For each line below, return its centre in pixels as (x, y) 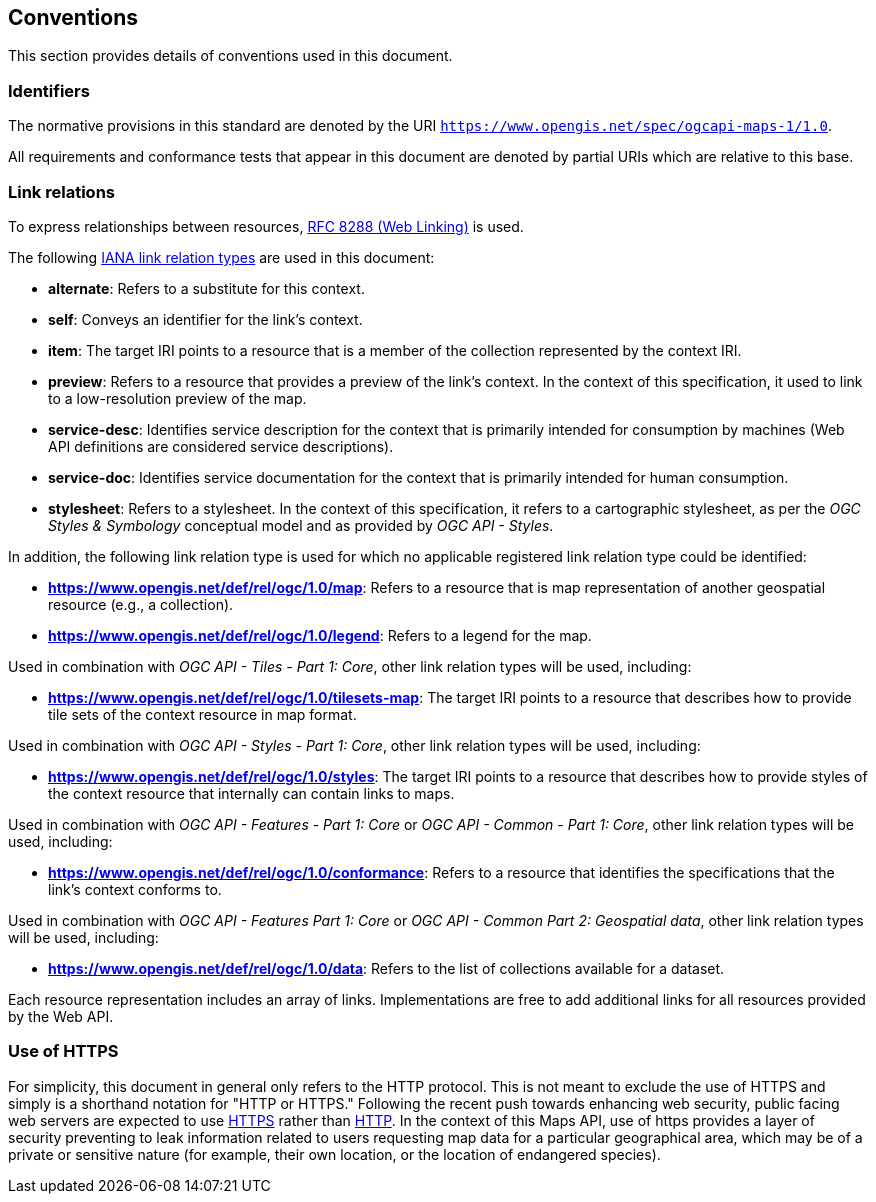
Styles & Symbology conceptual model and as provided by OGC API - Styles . (301, 525)
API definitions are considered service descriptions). (221, 446)
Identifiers (49, 90)
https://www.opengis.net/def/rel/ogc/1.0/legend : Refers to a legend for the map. (320, 635)
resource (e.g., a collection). (141, 604)
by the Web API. (61, 1016)
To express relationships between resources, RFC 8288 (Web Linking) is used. (266, 226)
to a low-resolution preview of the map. (177, 398)
